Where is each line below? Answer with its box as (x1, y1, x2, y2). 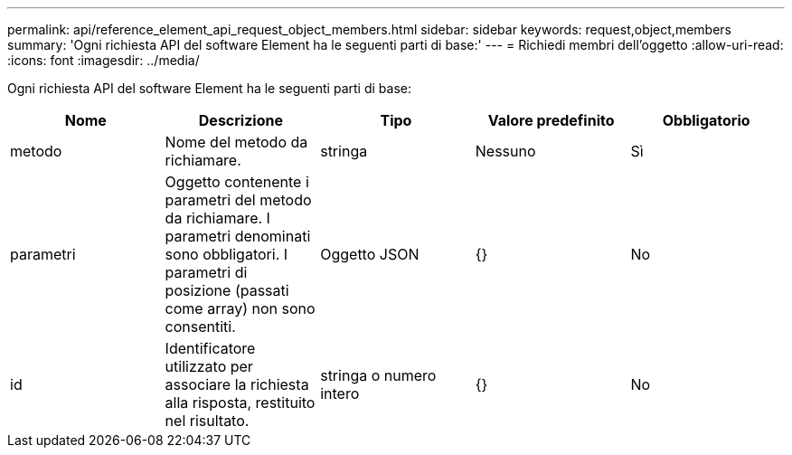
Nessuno (475, 142, 536, 160)
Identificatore (165, 339, 256, 357)
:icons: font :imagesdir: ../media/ (7, 52, 200, 68)
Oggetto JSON (320, 245, 420, 263)
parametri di (165, 263, 248, 281)
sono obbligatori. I (165, 245, 288, 263)
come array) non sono (165, 299, 316, 318)
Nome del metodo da (165, 133, 308, 151)
